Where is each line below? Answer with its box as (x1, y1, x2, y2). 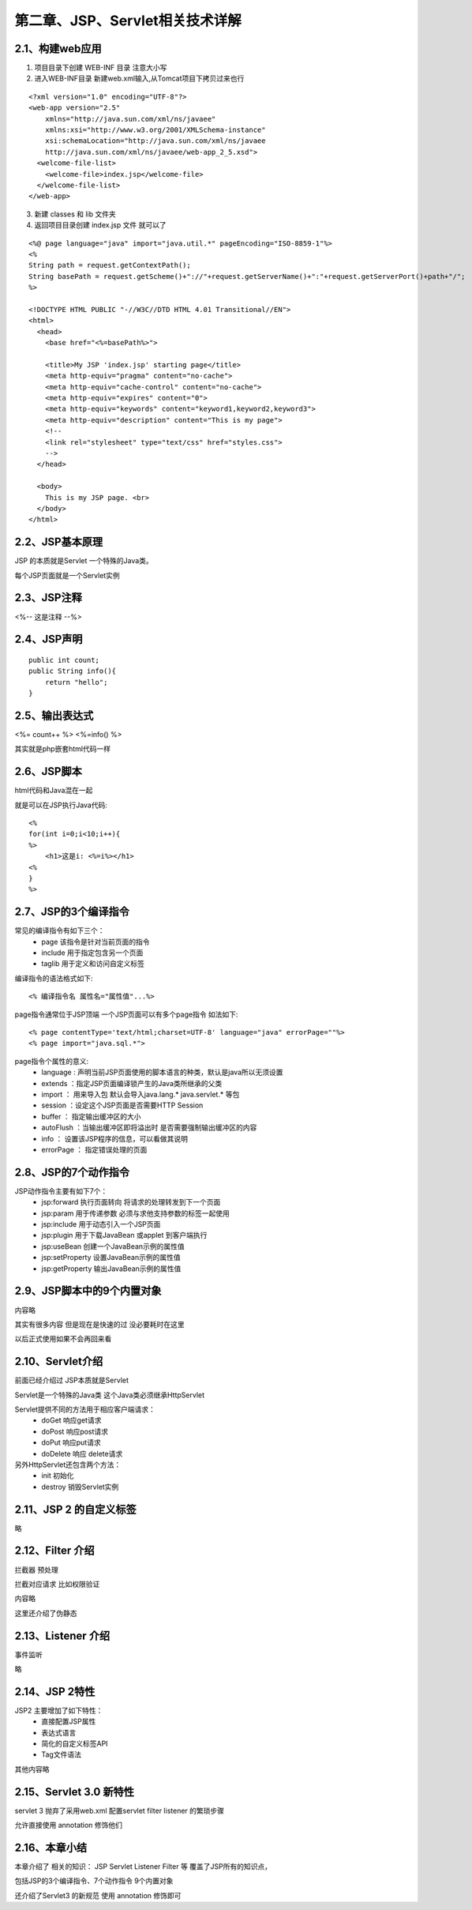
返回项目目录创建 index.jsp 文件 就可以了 (34, 220, 167, 230)
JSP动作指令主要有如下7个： (14, 1186, 108, 1196)
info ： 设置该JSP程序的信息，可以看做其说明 (41, 1134, 189, 1143)
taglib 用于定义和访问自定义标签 (41, 959, 145, 968)
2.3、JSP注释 (14, 591, 82, 604)
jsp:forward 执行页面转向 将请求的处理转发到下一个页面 (41, 1198, 221, 1207)
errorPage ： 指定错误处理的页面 (41, 1145, 148, 1154)
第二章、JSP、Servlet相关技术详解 (14, 12, 242, 29)
